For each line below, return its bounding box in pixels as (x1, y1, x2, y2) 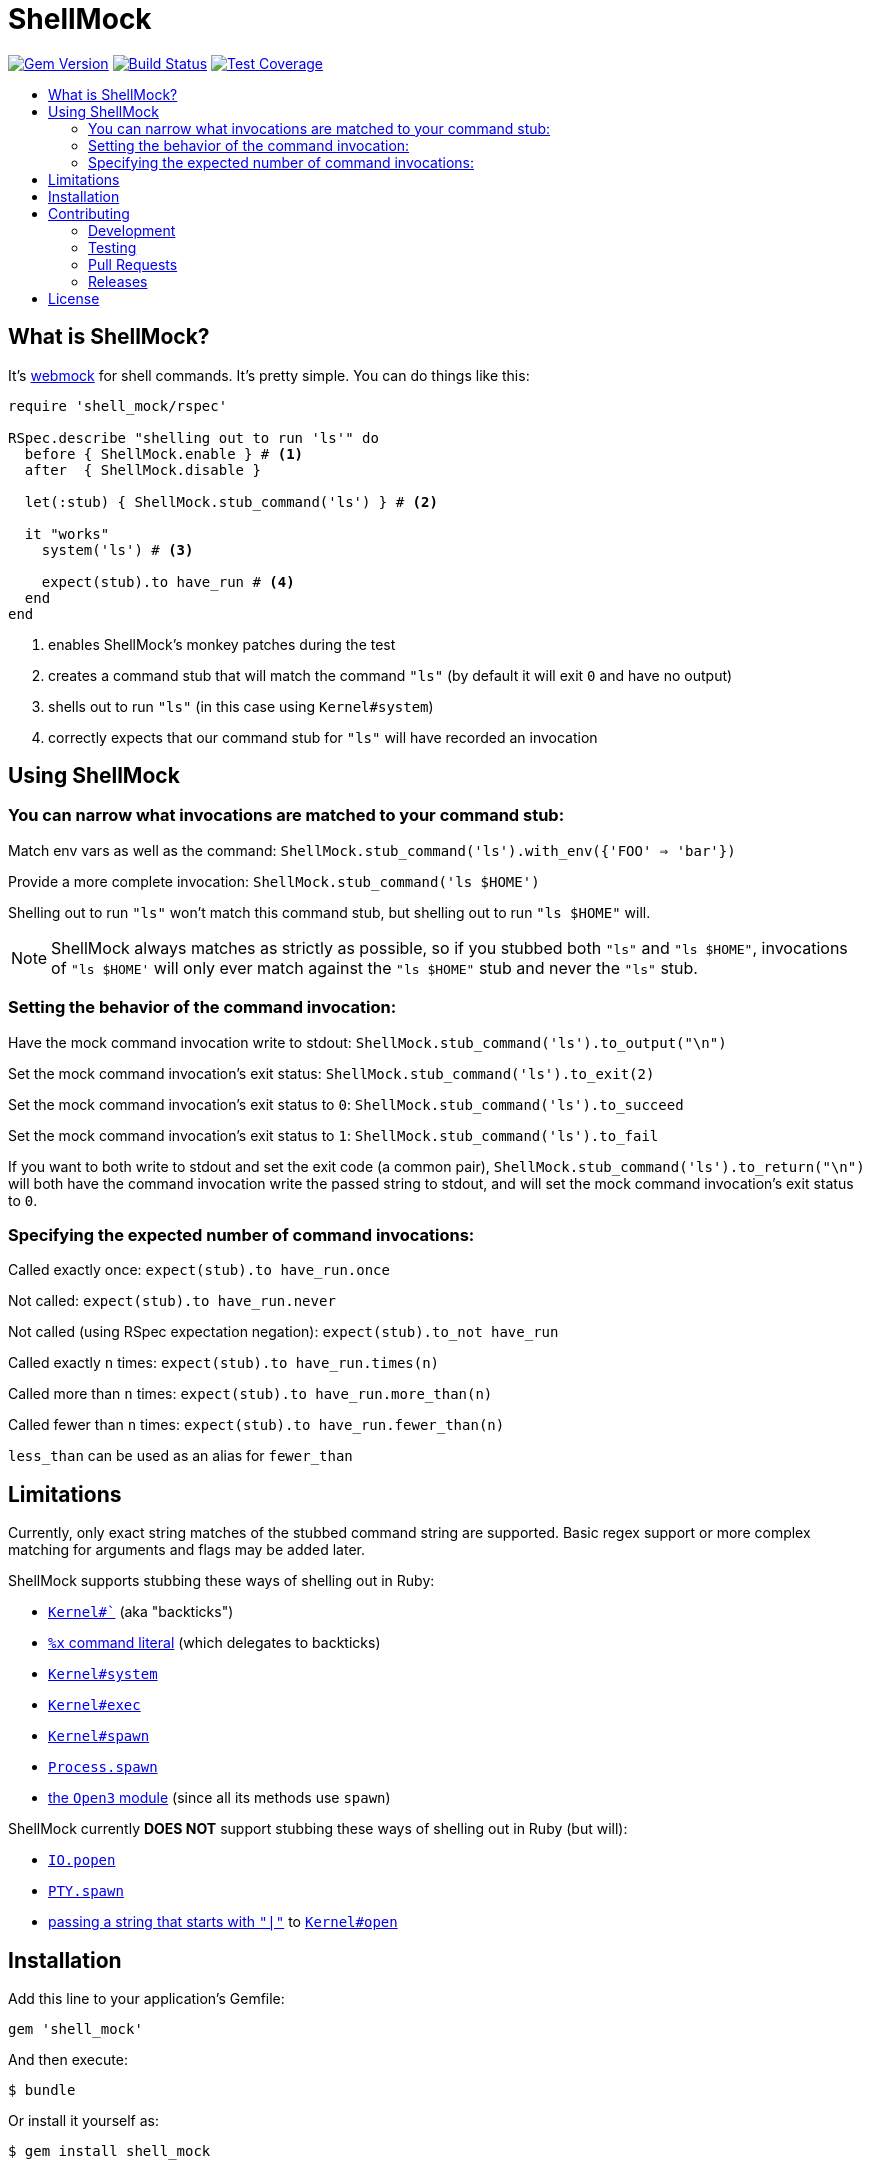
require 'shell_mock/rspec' (8, 397, 228, 414)
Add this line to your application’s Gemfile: (8, 1990, 285, 2007)
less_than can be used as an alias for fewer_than (8, 1447, 353, 1465)
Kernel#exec (48, 1697, 141, 1714)
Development (88, 221, 176, 239)
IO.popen (48, 1852, 116, 1869)
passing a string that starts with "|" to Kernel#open (48, 1913, 398, 1931)
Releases (88, 272, 148, 290)
